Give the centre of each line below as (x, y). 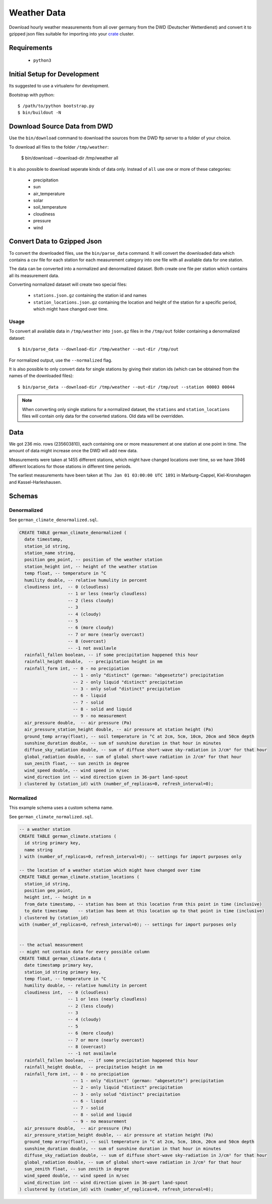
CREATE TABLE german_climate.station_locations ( (79, 877)
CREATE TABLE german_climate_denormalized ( (73, 532)
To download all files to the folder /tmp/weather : (59, 147)
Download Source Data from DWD (61, 126)
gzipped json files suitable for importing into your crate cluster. (72, 33)
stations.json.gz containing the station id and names (90, 296)
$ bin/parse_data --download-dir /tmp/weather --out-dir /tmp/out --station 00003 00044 (126, 387)
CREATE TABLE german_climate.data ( (63, 958)
